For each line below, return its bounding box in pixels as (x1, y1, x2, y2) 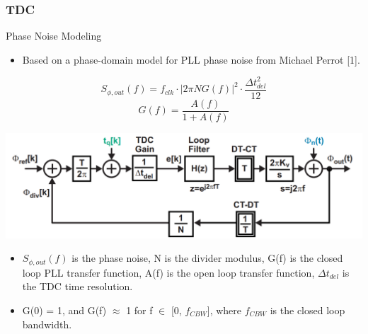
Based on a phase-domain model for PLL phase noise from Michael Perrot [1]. (22, 52, 360, 67)
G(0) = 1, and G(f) (22, 302, 107, 317)
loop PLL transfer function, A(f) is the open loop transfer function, (22, 265, 315, 280)
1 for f (126, 302, 153, 317)
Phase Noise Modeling (6, 28, 102, 43)
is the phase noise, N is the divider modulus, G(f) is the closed (71, 250, 343, 265)
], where (207, 302, 242, 317)
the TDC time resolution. (22, 279, 133, 294)
